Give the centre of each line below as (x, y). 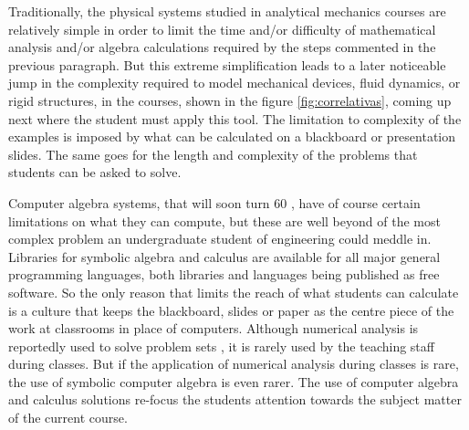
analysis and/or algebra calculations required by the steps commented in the (222, 47)
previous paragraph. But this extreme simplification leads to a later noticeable (227, 64)
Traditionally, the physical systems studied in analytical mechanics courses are (227, 11)
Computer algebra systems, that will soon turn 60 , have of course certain (214, 202)
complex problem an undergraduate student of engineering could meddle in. (220, 239)
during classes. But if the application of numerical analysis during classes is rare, (234, 364)
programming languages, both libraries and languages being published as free (224, 274)
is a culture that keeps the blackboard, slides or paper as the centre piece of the (231, 310)
